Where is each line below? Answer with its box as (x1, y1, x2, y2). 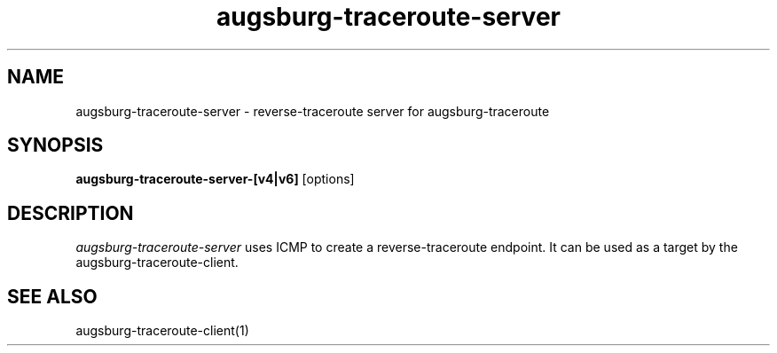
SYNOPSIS (7, 134, 104, 157)
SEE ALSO (7, 285, 98, 308)
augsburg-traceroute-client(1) (75, 323, 249, 339)
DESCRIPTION (7, 201, 134, 224)
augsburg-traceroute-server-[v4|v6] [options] (75, 171, 355, 187)
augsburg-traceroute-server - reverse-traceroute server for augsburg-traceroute (75, 103, 550, 119)
